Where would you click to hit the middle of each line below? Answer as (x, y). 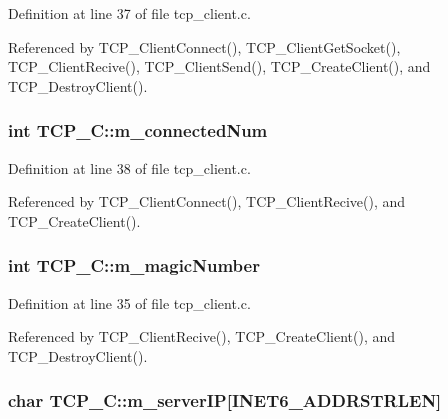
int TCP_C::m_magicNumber (134, 265)
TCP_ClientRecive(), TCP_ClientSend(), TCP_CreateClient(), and (219, 66)
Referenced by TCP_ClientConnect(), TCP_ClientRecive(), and (207, 201)
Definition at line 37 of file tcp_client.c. (129, 13)
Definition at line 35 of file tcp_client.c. (129, 302)
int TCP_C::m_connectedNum (138, 130)
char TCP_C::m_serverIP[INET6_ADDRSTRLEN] (225, 400)
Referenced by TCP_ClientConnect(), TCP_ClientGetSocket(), (204, 46)
